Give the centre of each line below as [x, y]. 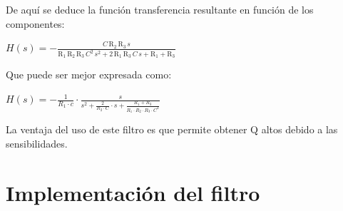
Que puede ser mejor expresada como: [89, 74]
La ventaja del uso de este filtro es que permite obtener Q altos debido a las [172, 129]
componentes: [35, 23]
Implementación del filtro [133, 192]
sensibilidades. [37, 143]
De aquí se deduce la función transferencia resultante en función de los [160, 9]
